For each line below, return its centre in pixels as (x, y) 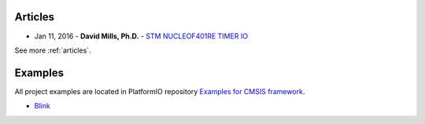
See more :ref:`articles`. (53, 50)
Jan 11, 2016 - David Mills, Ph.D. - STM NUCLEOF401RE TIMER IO (141, 36)
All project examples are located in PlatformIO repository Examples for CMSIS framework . (160, 91)
